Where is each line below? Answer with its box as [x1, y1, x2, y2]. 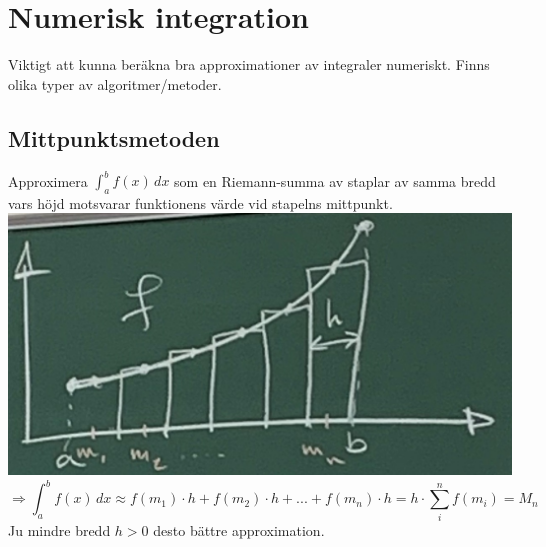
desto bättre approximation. [153, 519, 325, 540]
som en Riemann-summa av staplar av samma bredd [174, 170, 496, 191]
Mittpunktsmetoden [8, 122, 220, 153]
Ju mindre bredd [8, 519, 111, 540]
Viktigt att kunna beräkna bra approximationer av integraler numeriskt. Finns [8, 54, 490, 75]
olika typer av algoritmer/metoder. [8, 73, 222, 94]
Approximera [8, 170, 88, 191]
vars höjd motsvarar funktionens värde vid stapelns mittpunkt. [8, 192, 393, 213]
